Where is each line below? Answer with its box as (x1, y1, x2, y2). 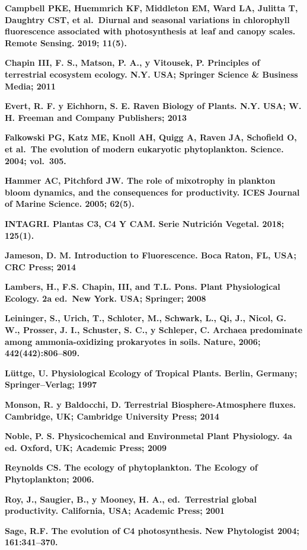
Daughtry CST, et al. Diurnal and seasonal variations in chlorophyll (5, 13, 290, 25)
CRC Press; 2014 (5, 260, 76, 273)
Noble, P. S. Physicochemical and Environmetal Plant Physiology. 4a (5, 430, 292, 442)
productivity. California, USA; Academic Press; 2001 (5, 504, 225, 517)
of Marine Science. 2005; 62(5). (5, 197, 135, 210)
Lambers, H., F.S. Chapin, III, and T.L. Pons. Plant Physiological (5, 280, 280, 293)
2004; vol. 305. (5, 154, 66, 167)
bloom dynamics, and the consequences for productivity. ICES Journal (5, 186, 300, 198)
